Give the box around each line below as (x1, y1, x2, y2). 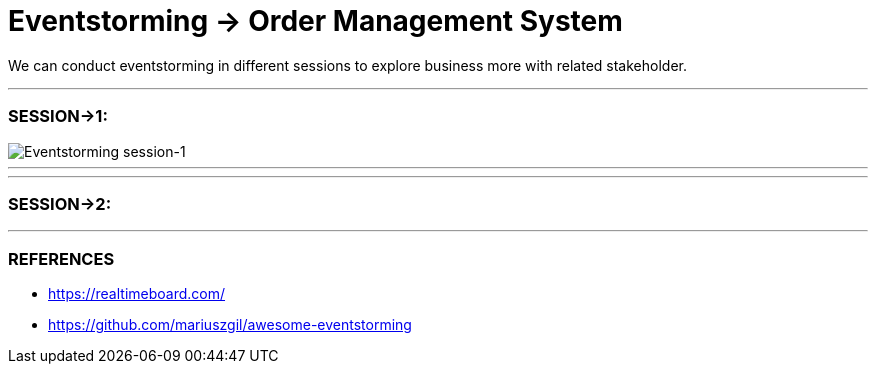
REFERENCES (8, 248, 115, 269)
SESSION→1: (8, 106, 108, 127)
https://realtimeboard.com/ (48, 285, 226, 302)
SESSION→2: (8, 193, 112, 214)
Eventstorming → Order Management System (8, 4, 623, 38)
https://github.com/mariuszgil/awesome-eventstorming (48, 316, 412, 333)
